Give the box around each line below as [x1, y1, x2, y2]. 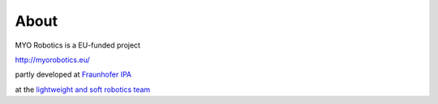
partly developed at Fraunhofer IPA [15, 69, 132, 80]
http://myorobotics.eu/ [15, 55, 90, 64]
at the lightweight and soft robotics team [15, 85, 151, 94]
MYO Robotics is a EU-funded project [15, 40, 141, 50]
